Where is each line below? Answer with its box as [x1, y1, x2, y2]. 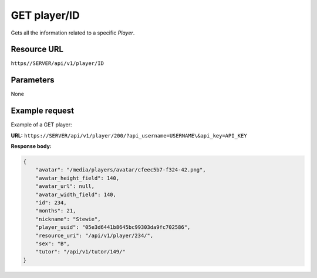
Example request [11, 106, 75, 116]
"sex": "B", [35, 240, 70, 247]
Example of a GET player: [11, 121, 73, 128]
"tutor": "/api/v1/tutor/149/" [35, 249, 126, 255]
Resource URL [11, 44, 64, 54]
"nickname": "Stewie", [35, 215, 101, 222]
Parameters [11, 75, 55, 85]
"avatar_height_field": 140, [35, 174, 120, 181]
